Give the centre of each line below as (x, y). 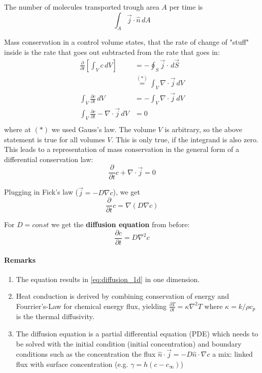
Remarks (20, 259)
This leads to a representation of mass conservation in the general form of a (122, 149)
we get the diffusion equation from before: (120, 224)
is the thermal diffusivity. (55, 316)
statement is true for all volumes (55, 139)
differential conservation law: (49, 159)
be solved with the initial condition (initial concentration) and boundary (129, 343)
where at (18, 129)
